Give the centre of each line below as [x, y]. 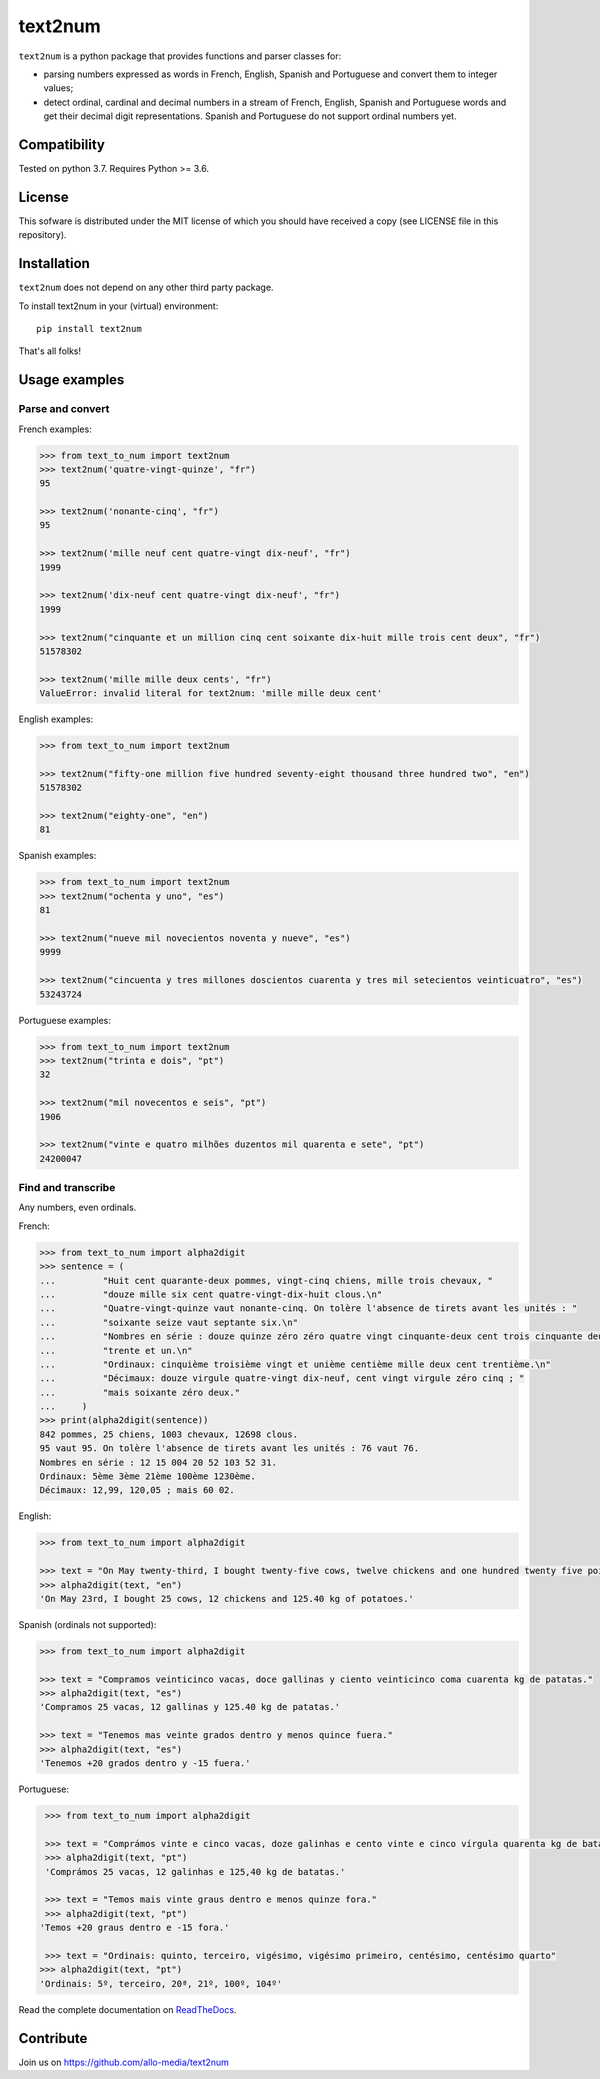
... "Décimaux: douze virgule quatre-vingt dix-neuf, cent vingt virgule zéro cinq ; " [282, 1378]
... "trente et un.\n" [116, 1350]
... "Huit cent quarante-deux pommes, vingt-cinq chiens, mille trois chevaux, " [266, 1280]
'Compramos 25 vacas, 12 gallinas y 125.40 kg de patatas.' [190, 1707]
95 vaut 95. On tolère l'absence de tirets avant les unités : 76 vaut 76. [229, 1448]
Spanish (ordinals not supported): [87, 1624]
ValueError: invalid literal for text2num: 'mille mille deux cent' [211, 693]
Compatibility [61, 144]
